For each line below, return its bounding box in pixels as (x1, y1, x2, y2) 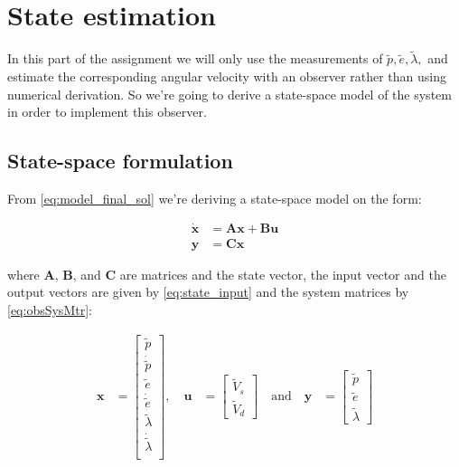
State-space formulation (7, 147, 233, 175)
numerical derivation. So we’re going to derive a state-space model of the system (7, 84, 452, 103)
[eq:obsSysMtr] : (7, 300, 92, 319)
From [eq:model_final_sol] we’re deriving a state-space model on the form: (7, 188, 422, 207)
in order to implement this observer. (7, 102, 207, 121)
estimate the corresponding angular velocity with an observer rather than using (7, 66, 446, 85)
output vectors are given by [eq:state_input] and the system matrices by (7, 282, 409, 301)
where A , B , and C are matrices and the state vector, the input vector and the (7, 264, 446, 283)
